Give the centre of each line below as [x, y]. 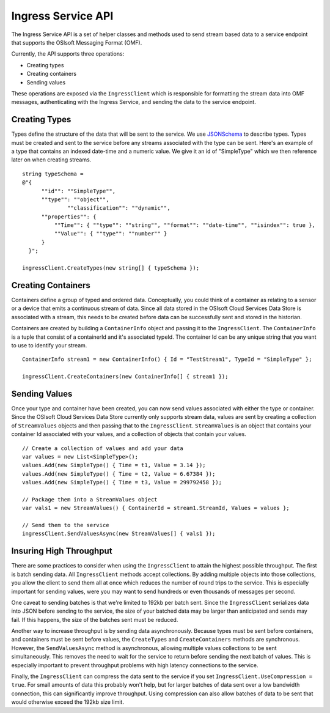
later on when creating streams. [51, 160]
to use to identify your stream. [49, 345]
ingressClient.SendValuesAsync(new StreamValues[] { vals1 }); [119, 534]
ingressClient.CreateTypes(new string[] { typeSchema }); [111, 268]
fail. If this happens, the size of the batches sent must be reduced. [95, 619]
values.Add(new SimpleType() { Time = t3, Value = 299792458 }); [122, 482]
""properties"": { [69, 216]
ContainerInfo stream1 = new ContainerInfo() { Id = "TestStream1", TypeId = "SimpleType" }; [167, 360]
